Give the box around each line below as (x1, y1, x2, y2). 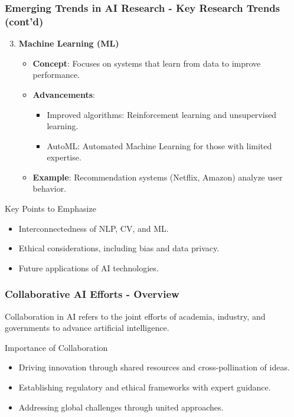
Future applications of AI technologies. (18, 261, 159, 274)
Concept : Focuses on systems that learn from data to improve (32, 57, 261, 69)
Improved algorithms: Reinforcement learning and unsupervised (47, 108, 277, 120)
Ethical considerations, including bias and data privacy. (18, 242, 220, 254)
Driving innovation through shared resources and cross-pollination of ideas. (18, 361, 290, 373)
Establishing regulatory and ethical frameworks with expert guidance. (18, 381, 271, 393)
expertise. (47, 151, 81, 163)
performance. (32, 68, 80, 81)
